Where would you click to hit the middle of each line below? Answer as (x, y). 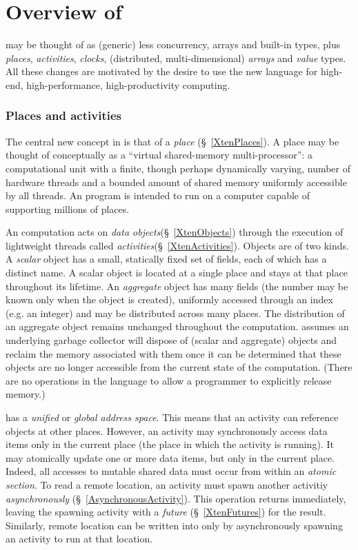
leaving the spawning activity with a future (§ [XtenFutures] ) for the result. (166, 512)
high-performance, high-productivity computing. (128, 84)
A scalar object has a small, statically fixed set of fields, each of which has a (166, 259)
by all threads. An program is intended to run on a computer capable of (158, 195)
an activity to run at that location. (79, 539)
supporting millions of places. (68, 208)
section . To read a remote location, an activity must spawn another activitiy (167, 484)
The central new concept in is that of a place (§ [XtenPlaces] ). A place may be (172, 141)
